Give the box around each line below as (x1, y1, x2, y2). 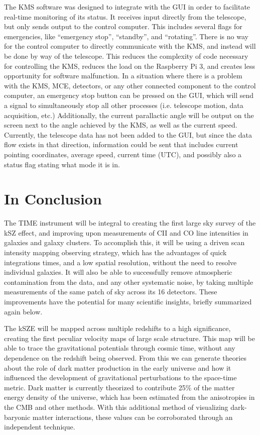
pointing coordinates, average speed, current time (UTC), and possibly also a (4, 149, 242, 159)
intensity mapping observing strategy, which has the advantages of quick (4, 247, 227, 257)
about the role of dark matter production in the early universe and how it (4, 362, 231, 373)
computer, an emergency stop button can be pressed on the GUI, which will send (4, 90, 254, 100)
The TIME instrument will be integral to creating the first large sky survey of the (4, 217, 256, 228)
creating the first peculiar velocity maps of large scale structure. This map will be (4, 333, 255, 343)
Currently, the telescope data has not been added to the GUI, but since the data (4, 129, 252, 140)
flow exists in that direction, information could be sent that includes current (4, 139, 238, 150)
